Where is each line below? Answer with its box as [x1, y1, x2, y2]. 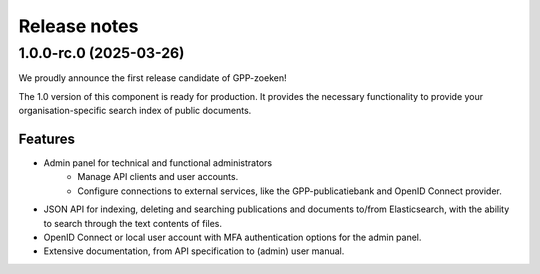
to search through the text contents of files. [43, 217, 223, 229]
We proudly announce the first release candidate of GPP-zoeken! [18, 72, 287, 84]
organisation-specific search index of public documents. [18, 105, 252, 117]
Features [18, 130, 75, 147]
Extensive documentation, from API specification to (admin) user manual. [43, 245, 345, 257]
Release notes [18, 15, 139, 37]
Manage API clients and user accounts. [77, 171, 239, 183]
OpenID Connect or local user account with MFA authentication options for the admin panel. [43, 231, 422, 244]
